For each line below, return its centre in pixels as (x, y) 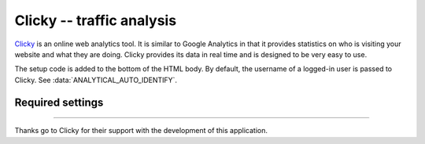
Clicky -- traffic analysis (96, 20)
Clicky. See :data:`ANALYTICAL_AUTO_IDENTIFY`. (96, 80)
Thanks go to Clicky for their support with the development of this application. (141, 131)
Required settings (59, 102)
